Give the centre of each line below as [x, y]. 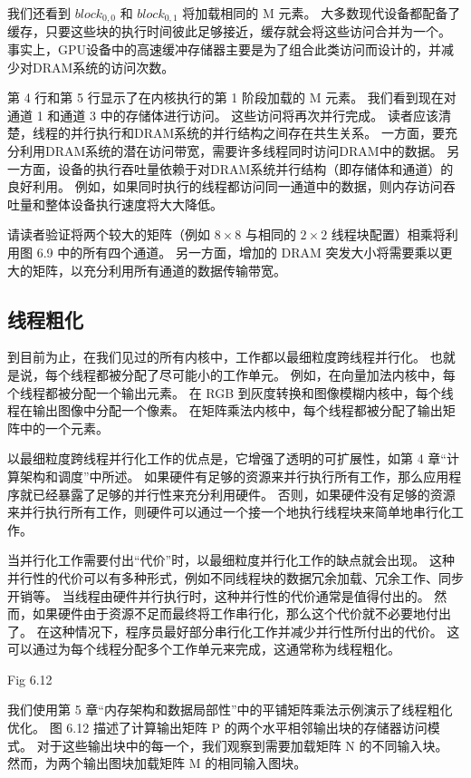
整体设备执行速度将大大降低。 [134, 204]
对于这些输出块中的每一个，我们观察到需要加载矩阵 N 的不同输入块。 [242, 745]
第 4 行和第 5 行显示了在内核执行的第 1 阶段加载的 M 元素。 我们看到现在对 [232, 97]
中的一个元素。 [64, 428]
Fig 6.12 [30, 679]
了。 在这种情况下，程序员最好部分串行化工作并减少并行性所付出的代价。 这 [234, 631]
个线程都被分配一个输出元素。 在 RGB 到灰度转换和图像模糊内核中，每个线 [231, 392]
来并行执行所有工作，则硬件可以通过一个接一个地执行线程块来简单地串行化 [229, 512]
